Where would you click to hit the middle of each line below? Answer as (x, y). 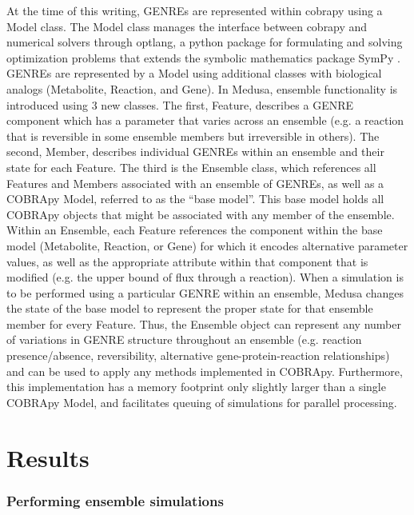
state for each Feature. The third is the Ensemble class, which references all (191, 167)
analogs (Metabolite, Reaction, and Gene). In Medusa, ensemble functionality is (202, 88)
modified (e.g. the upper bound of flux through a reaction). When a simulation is (205, 277)
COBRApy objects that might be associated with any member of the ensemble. (201, 214)
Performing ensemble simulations (115, 500)
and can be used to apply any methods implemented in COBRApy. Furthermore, (205, 371)
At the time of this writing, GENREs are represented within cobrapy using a (195, 10)
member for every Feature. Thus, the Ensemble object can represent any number (204, 323)
